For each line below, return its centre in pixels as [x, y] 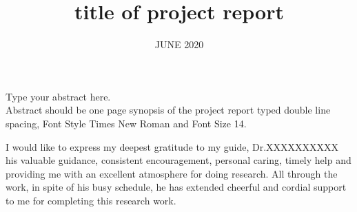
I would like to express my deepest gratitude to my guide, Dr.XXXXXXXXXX [172, 146]
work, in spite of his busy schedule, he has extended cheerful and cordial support [176, 187]
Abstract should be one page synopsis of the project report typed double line [168, 110]
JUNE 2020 [179, 44]
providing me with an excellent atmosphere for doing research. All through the [172, 173]
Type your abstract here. [58, 96]
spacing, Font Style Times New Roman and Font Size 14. [126, 123]
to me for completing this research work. [91, 200]
